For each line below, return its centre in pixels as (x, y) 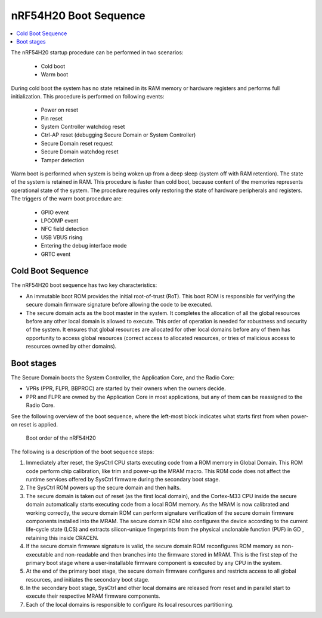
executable (40, 554)
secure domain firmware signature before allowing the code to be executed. (119, 305)
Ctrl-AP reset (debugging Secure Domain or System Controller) (118, 135)
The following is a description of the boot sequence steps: (83, 452)
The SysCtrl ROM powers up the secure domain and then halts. (103, 488)
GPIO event (55, 212)
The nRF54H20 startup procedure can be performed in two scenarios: (97, 52)
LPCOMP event (60, 220)
